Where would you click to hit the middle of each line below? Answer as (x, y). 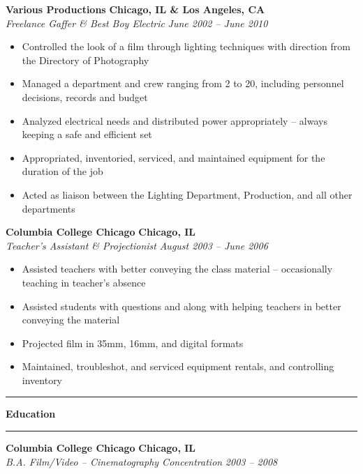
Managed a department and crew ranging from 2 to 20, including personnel (183, 83)
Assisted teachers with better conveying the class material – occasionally (177, 269)
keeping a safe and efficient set (87, 134)
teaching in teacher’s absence (84, 282)
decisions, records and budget (85, 97)
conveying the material (71, 320)
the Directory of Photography (86, 60)
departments (49, 208)
